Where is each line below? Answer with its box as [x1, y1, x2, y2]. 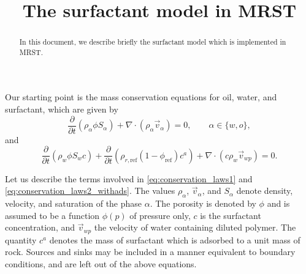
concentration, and [5, 221, 75, 234]
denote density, [236, 184, 293, 197]
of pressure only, [129, 209, 191, 221]
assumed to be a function [5, 209, 100, 221]
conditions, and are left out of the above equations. [5, 257, 197, 270]
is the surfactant [200, 209, 261, 221]
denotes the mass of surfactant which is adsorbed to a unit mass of [49, 233, 300, 246]
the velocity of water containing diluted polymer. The [94, 221, 296, 234]
